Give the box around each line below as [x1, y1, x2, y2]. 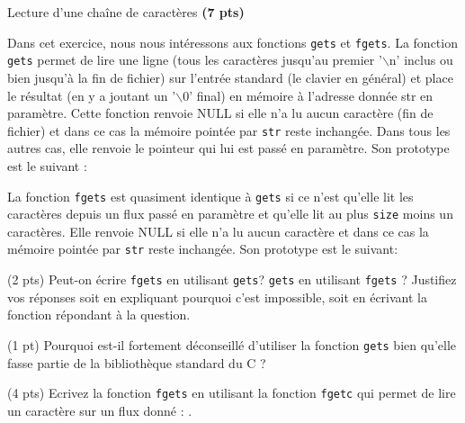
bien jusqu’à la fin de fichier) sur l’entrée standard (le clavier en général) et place [7, 67, 453, 86]
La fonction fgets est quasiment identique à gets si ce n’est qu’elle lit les [7, 186, 414, 205]
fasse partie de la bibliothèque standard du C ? [7, 353, 266, 372]
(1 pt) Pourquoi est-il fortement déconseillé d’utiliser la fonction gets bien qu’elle [7, 335, 456, 354]
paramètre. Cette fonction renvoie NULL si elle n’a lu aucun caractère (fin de [7, 103, 434, 122]
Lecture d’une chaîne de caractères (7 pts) [7, 3, 245, 21]
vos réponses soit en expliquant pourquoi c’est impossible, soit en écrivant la [7, 287, 427, 306]
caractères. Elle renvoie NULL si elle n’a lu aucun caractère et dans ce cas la [7, 221, 429, 240]
